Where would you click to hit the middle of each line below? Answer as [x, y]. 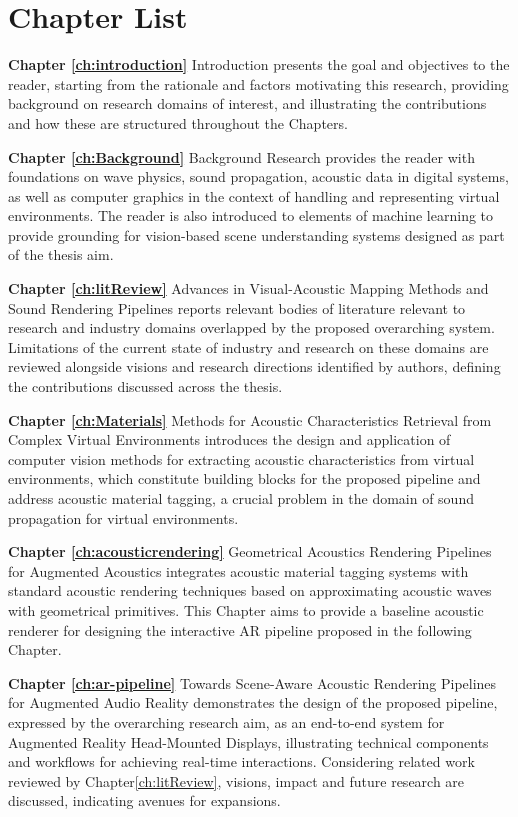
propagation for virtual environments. [123, 517]
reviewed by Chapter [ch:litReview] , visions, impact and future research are [236, 780]
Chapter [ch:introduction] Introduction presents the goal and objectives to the [259, 64]
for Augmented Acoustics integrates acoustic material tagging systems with [238, 570]
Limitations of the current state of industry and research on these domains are [248, 346]
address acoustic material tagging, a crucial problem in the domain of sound [241, 498]
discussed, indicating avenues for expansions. [144, 800]
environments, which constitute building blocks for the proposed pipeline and [244, 478]
